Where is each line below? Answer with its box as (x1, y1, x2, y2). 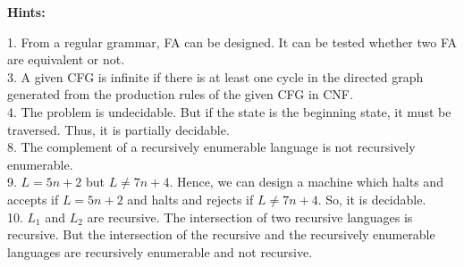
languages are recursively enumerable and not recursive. (7, 242, 313, 261)
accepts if (7, 189, 59, 208)
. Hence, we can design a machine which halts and (169, 172, 443, 191)
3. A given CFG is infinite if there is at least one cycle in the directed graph (7, 67, 424, 86)
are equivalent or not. (7, 50, 125, 69)
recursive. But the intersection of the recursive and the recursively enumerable (7, 225, 435, 244)
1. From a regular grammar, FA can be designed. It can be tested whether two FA (7, 32, 457, 51)
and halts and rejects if (127, 189, 254, 208)
